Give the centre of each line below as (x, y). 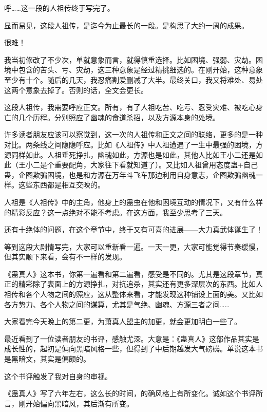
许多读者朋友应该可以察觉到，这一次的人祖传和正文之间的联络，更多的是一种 (133, 134)
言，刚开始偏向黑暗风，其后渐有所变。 (69, 403)
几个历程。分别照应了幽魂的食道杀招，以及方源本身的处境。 (119, 117)
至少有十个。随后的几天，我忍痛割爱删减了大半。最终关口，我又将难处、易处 (133, 79)
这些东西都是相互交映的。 (61, 185)
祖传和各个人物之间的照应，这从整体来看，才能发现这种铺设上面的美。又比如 (133, 294)
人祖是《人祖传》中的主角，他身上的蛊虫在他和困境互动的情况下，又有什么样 (133, 202)
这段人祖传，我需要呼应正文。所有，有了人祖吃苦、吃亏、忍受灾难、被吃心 (130, 107)
